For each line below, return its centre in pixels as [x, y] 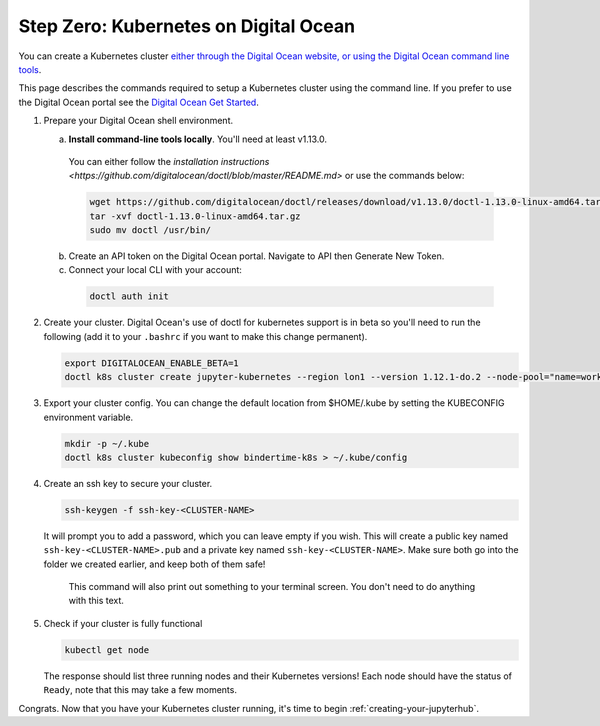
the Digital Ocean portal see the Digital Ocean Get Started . [138, 102]
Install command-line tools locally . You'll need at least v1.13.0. [197, 139]
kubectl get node [107, 649]
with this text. [96, 601]
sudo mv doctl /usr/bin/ [150, 230]
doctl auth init [129, 296]
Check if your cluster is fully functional [123, 623]
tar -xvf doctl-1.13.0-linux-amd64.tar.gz [195, 216]
